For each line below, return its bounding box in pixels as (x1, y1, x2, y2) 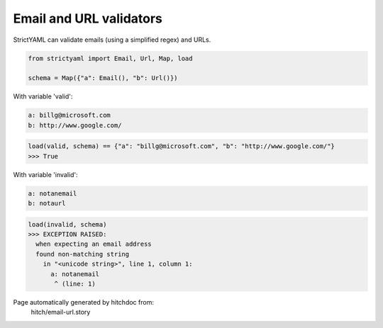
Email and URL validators (13, 11, 163, 26)
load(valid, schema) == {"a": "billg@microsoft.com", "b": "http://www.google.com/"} (28, 142, 335, 150)
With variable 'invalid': (13, 170, 78, 179)
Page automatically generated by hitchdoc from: (13, 298, 154, 306)
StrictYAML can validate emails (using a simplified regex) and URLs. (13, 35, 211, 44)
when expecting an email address (35, 240, 152, 248)
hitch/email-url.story (30, 308, 91, 317)
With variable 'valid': (13, 92, 73, 101)
